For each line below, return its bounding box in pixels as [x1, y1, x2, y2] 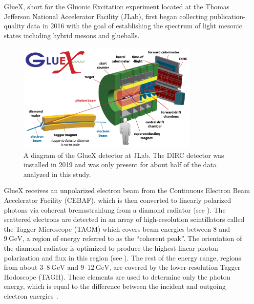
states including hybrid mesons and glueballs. [4, 30, 140, 40]
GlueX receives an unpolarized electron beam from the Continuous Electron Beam [4, 185, 250, 195]
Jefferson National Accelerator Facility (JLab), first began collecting [4, 11, 208, 21]
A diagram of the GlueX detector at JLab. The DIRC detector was [23, 150, 224, 160]
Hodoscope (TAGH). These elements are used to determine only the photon [4, 271, 231, 282]
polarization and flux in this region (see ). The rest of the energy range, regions [4, 252, 241, 262]
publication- [210, 11, 246, 21]
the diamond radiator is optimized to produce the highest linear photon [4, 243, 218, 253]
